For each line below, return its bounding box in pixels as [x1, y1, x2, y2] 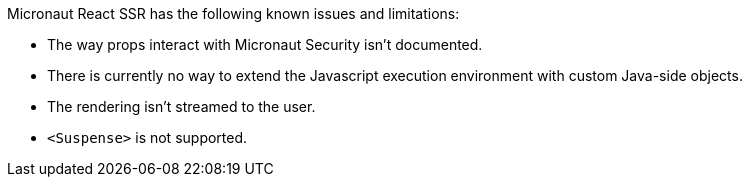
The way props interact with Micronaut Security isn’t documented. [47, 36, 483, 53]
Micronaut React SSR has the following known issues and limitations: [7, 5, 460, 22]
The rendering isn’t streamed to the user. [47, 98, 316, 115]
